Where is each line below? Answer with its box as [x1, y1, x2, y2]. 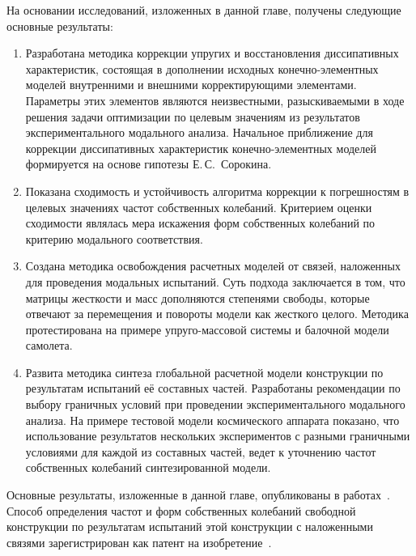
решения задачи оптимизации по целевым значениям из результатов [25, 108, 360, 125]
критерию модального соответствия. [25, 230, 203, 247]
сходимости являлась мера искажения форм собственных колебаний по [25, 214, 376, 231]
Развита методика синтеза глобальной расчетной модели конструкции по [25, 363, 384, 380]
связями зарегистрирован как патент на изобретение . [6, 533, 272, 550]
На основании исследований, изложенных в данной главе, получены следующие [6, 2, 401, 18]
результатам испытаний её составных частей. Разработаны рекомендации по [25, 380, 401, 397]
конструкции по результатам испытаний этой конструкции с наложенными [6, 518, 373, 535]
